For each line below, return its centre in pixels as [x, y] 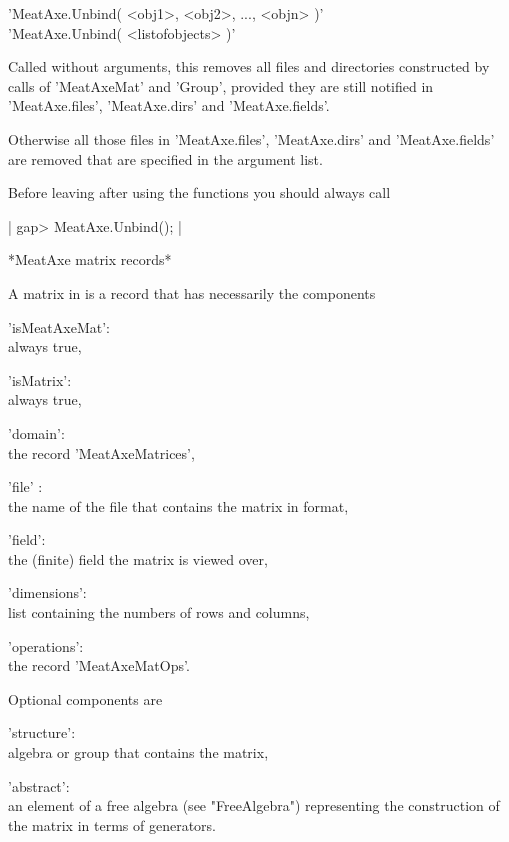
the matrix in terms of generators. [112, 824]
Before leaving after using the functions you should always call [199, 192]
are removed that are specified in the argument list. [165, 158]
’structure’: [42, 732]
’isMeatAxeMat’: [59, 326]
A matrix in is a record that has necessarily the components [192, 292]
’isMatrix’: [40, 379]
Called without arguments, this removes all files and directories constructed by [249, 66]
